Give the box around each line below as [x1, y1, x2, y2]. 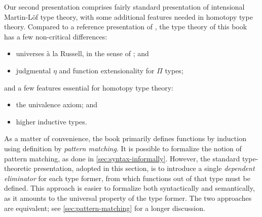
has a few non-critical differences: [4, 31, 107, 41]
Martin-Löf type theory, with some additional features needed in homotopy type [4, 11, 253, 22]
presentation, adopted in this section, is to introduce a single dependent [33, 163, 255, 173]
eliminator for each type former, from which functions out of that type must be [4, 172, 250, 183]
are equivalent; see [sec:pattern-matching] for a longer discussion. [4, 202, 205, 213]
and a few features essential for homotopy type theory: [4, 82, 174, 93]
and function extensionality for [59, 65, 155, 75]
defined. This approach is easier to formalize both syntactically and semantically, [4, 183, 255, 193]
